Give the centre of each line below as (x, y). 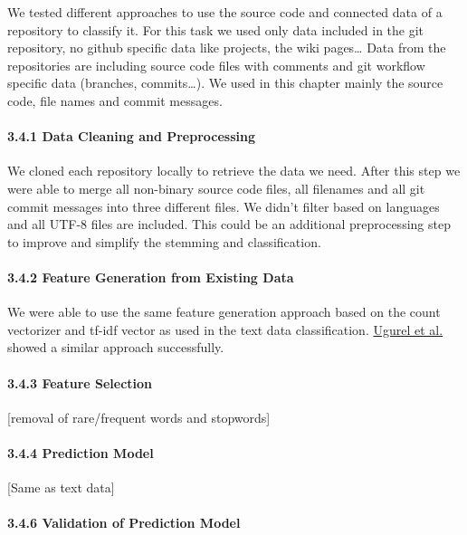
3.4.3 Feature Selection (80, 382)
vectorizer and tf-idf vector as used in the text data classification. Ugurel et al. (225, 329)
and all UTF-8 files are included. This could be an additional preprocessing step (229, 224)
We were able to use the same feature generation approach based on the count (224, 312)
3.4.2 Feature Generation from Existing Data (151, 277)
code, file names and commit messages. (115, 100)
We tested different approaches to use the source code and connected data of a (225, 12)
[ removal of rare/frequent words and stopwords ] (139, 417)
